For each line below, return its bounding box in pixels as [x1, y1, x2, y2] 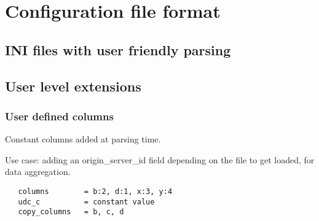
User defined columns [5, 108, 114, 123]
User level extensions [5, 76, 141, 95]
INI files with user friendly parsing [5, 40, 231, 59]
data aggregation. [5, 165, 71, 178]
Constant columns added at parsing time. [5, 133, 161, 145]
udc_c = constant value [18, 197, 155, 206]
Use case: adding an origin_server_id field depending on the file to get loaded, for [5, 153, 315, 166]
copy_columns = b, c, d [18, 207, 124, 217]
